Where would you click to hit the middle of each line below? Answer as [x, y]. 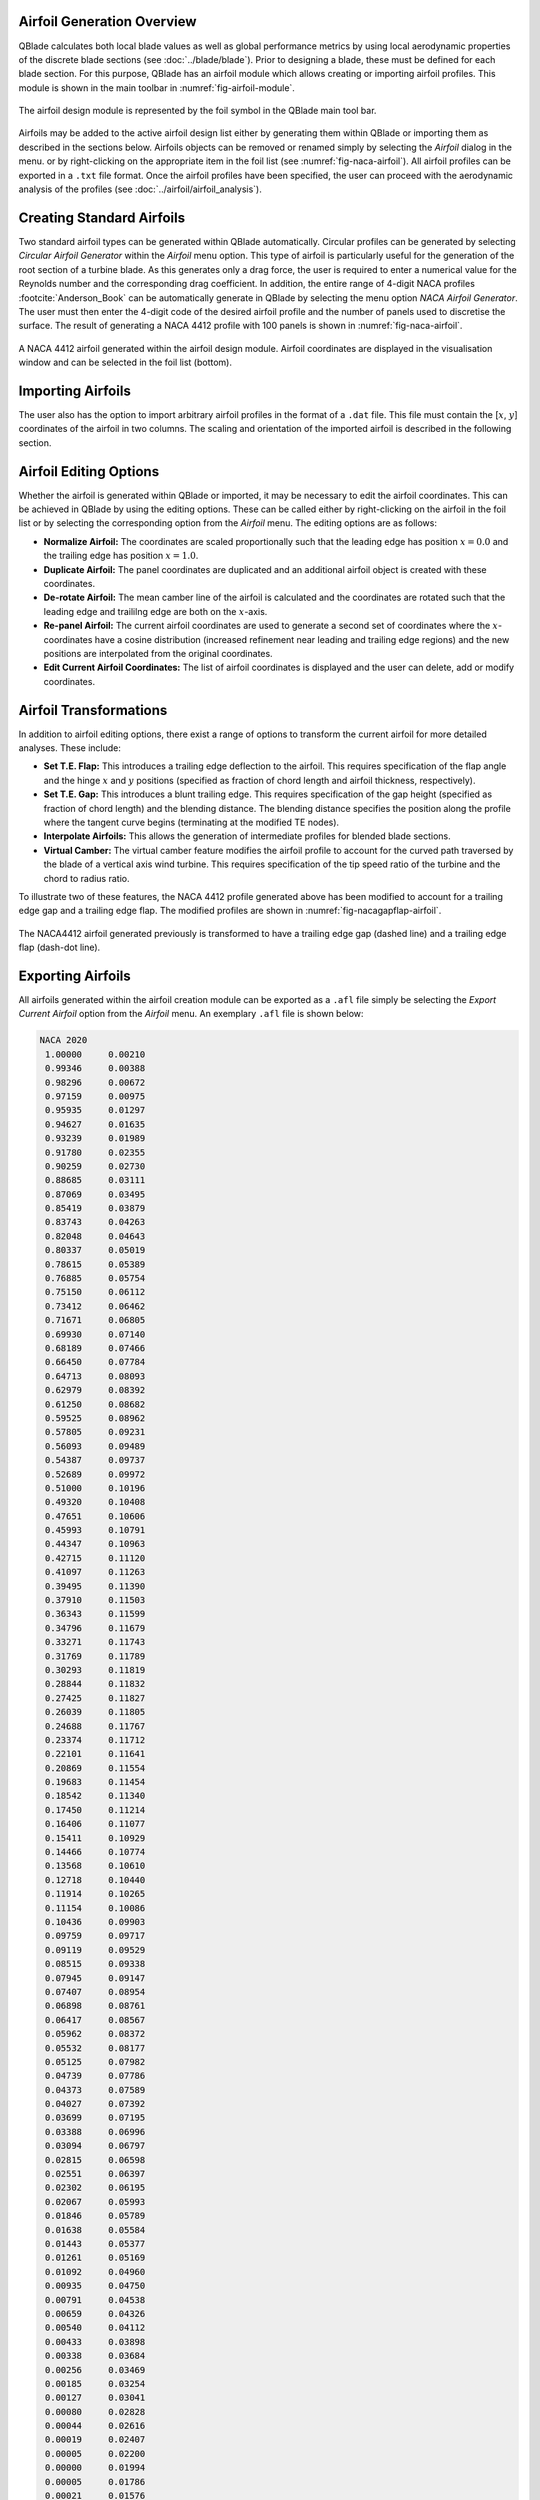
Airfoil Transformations [93, 710]
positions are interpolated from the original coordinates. [158, 653]
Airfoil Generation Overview [107, 21]
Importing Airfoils [75, 390]
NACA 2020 [63, 1040]
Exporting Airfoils [75, 975]
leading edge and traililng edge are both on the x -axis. [155, 611]
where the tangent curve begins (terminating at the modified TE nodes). [191, 822]
